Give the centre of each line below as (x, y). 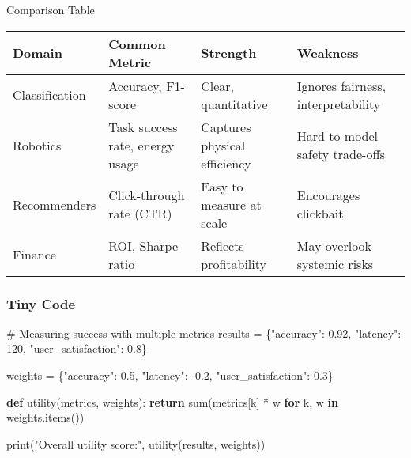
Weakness (328, 53)
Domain (38, 53)
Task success (143, 127)
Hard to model (337, 136)
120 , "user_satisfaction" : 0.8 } (77, 348)
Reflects (222, 245)
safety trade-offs (341, 154)
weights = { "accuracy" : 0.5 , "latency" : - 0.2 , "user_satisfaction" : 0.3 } (170, 375)
